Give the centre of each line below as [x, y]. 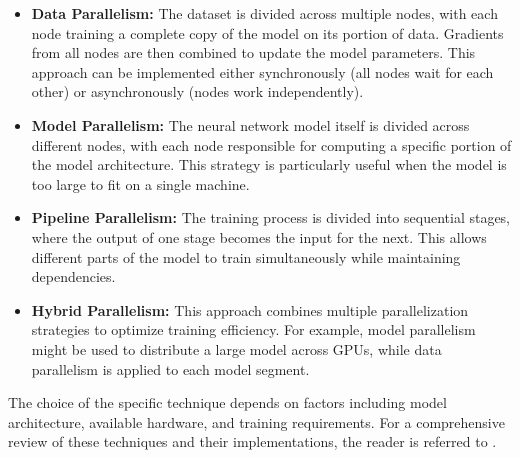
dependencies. [73, 276]
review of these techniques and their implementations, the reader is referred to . [252, 441]
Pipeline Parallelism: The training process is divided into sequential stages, [271, 217]
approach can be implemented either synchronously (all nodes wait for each [262, 71]
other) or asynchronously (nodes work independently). [197, 91]
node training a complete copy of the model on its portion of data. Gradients [267, 32]
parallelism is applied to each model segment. [170, 368]
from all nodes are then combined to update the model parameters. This [253, 52]
